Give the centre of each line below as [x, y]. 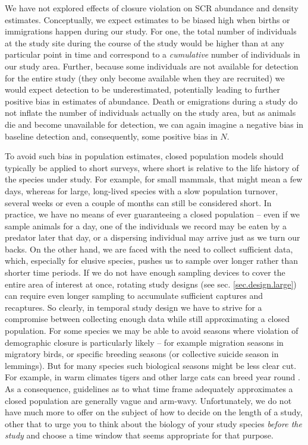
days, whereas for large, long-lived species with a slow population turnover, [142, 190]
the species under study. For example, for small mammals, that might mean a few [154, 179]
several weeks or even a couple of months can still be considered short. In [138, 202]
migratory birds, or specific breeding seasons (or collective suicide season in [142, 354]
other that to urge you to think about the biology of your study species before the [153, 423]
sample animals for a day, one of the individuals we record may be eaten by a [146, 225]
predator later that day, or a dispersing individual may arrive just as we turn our [153, 237]
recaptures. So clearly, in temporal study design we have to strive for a [133, 307]
